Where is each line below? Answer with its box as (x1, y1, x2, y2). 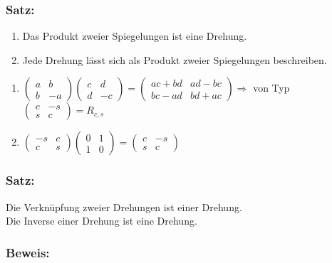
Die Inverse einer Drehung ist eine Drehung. (6, 213, 197, 228)
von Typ (253, 80, 290, 95)
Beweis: (6, 243, 50, 261)
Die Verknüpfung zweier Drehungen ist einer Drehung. (6, 199, 242, 214)
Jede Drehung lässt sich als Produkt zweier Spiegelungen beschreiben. (22, 52, 327, 67)
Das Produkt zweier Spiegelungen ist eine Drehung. (22, 28, 247, 43)
